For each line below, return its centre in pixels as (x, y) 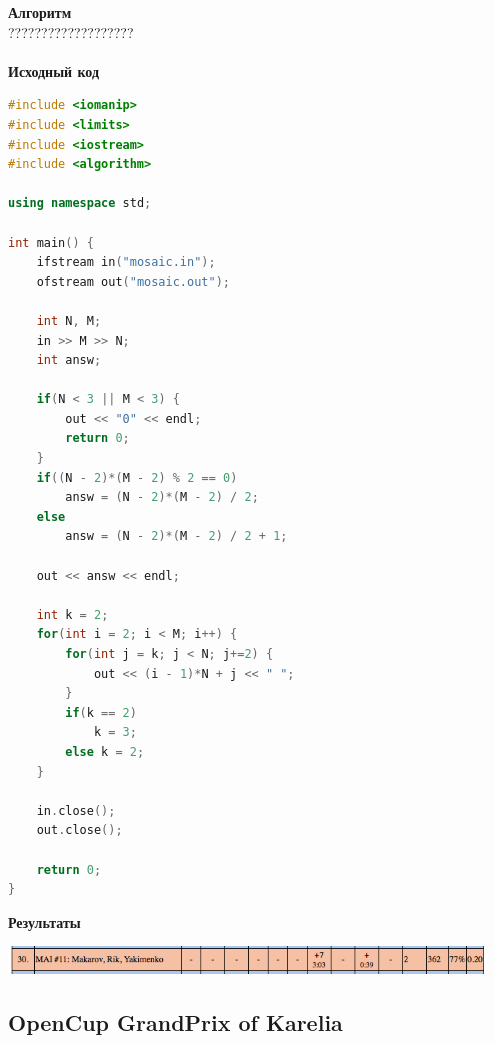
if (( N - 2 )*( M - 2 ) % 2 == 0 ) (137, 477)
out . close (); (79, 830)
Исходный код (54, 70)
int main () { (51, 242)
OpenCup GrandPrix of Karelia (175, 1021)
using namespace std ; (80, 203)
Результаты (44, 921)
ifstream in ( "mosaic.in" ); (126, 262)
